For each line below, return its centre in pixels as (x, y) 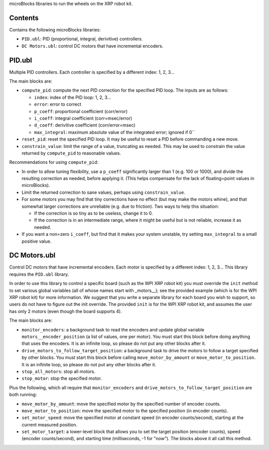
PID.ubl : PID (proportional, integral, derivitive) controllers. (82, 39)
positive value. (37, 241)
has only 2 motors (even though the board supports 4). (66, 311)
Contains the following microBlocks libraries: (55, 29)
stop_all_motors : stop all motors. (59, 371)
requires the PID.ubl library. (39, 274)
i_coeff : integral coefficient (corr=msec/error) (83, 118)
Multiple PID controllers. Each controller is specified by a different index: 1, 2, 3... (92, 72)
